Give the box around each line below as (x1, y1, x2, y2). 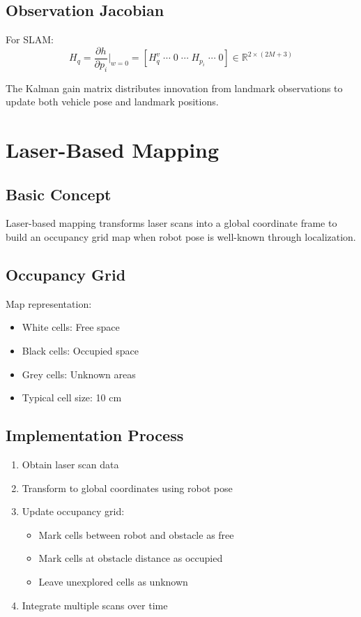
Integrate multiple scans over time (22, 597, 168, 612)
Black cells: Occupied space (22, 343, 139, 357)
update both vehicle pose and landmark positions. (6, 94, 219, 109)
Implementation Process (6, 424, 184, 446)
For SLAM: (6, 32, 54, 47)
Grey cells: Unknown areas (22, 366, 136, 381)
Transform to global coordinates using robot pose (22, 480, 233, 495)
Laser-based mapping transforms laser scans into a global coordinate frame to (6, 216, 337, 230)
